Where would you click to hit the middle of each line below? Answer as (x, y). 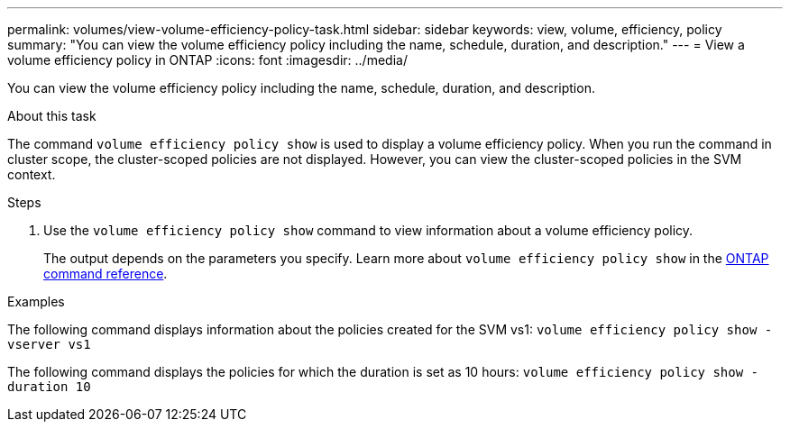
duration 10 (49, 387)
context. (32, 174)
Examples (36, 301)
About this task (52, 116)
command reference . (106, 274)
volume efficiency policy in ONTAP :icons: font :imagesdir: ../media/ (207, 60)
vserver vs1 (49, 344)
